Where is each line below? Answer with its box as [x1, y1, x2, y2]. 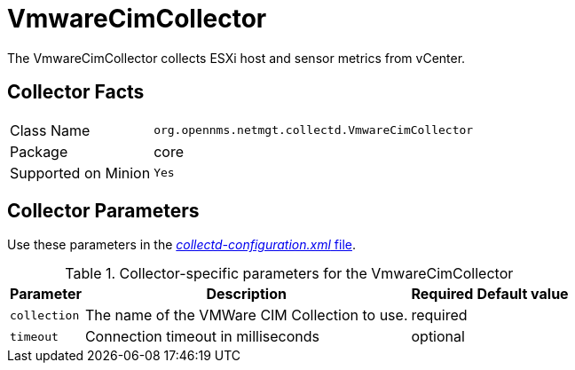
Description [206, 285, 287, 303]
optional [411, 327, 465, 346]
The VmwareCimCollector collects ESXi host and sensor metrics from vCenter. [7, 50, 466, 66]
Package [10, 142, 68, 161]
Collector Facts [7, 81, 145, 104]
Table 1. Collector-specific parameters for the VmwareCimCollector [65, 264, 514, 283]
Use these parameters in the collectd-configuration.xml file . [7, 237, 356, 253]
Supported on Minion [10, 163, 151, 182]
